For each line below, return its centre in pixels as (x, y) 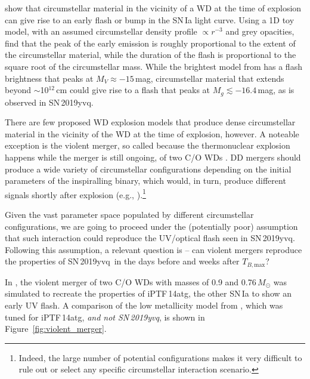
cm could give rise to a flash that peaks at (133, 90)
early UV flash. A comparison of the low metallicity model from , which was (144, 305)
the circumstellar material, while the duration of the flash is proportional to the (151, 55)
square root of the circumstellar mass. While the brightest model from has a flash (154, 66)
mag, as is (276, 90)
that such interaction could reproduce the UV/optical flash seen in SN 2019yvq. (150, 238)
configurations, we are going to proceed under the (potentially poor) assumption (151, 226)
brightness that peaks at (49, 78)
